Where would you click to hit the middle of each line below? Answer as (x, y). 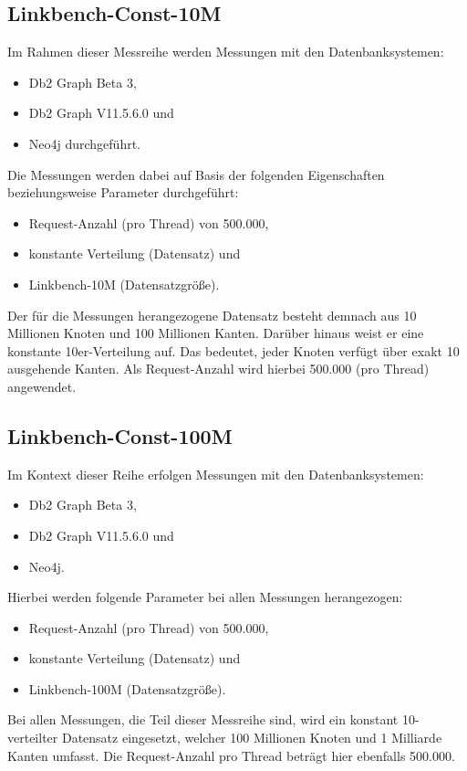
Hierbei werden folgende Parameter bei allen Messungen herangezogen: (205, 597)
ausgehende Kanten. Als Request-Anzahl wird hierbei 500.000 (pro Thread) (218, 369)
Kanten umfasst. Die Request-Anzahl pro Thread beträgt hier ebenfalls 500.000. (231, 755)
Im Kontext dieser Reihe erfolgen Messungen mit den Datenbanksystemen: (216, 474)
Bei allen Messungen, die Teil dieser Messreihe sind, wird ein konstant (203, 719)
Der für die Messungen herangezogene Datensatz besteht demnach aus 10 (212, 315)
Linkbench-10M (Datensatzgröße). (124, 284)
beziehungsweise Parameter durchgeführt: (123, 192)
